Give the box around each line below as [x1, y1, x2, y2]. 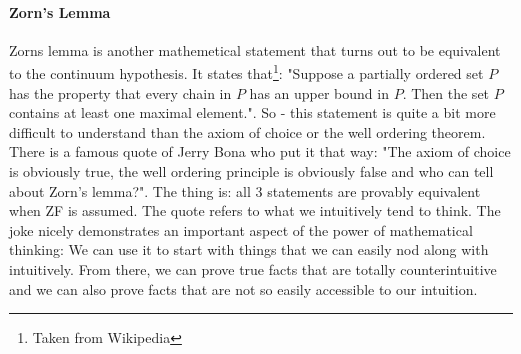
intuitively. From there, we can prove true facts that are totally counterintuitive [9, 258, 497, 279]
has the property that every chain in [9, 82, 232, 103]
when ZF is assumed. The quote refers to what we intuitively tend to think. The [9, 200, 501, 221]
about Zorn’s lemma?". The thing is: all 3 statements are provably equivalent [9, 180, 481, 201]
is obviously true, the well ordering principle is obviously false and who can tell [9, 161, 494, 182]
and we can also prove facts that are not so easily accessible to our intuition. [9, 278, 478, 299]
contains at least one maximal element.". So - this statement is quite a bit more [9, 102, 496, 123]
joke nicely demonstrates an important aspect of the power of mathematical [9, 219, 473, 240]
